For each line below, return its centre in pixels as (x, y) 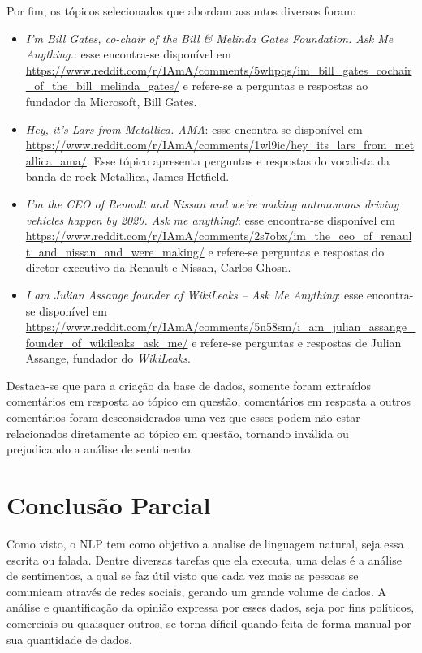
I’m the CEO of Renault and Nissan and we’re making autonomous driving (212, 203)
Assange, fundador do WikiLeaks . (108, 358)
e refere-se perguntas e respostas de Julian (297, 342)
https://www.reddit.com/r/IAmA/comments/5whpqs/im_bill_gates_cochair (219, 69)
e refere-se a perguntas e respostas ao (276, 86)
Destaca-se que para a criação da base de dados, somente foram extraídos (189, 385)
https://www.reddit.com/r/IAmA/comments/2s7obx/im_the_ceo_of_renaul (219, 236)
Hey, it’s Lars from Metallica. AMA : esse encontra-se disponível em (194, 129)
